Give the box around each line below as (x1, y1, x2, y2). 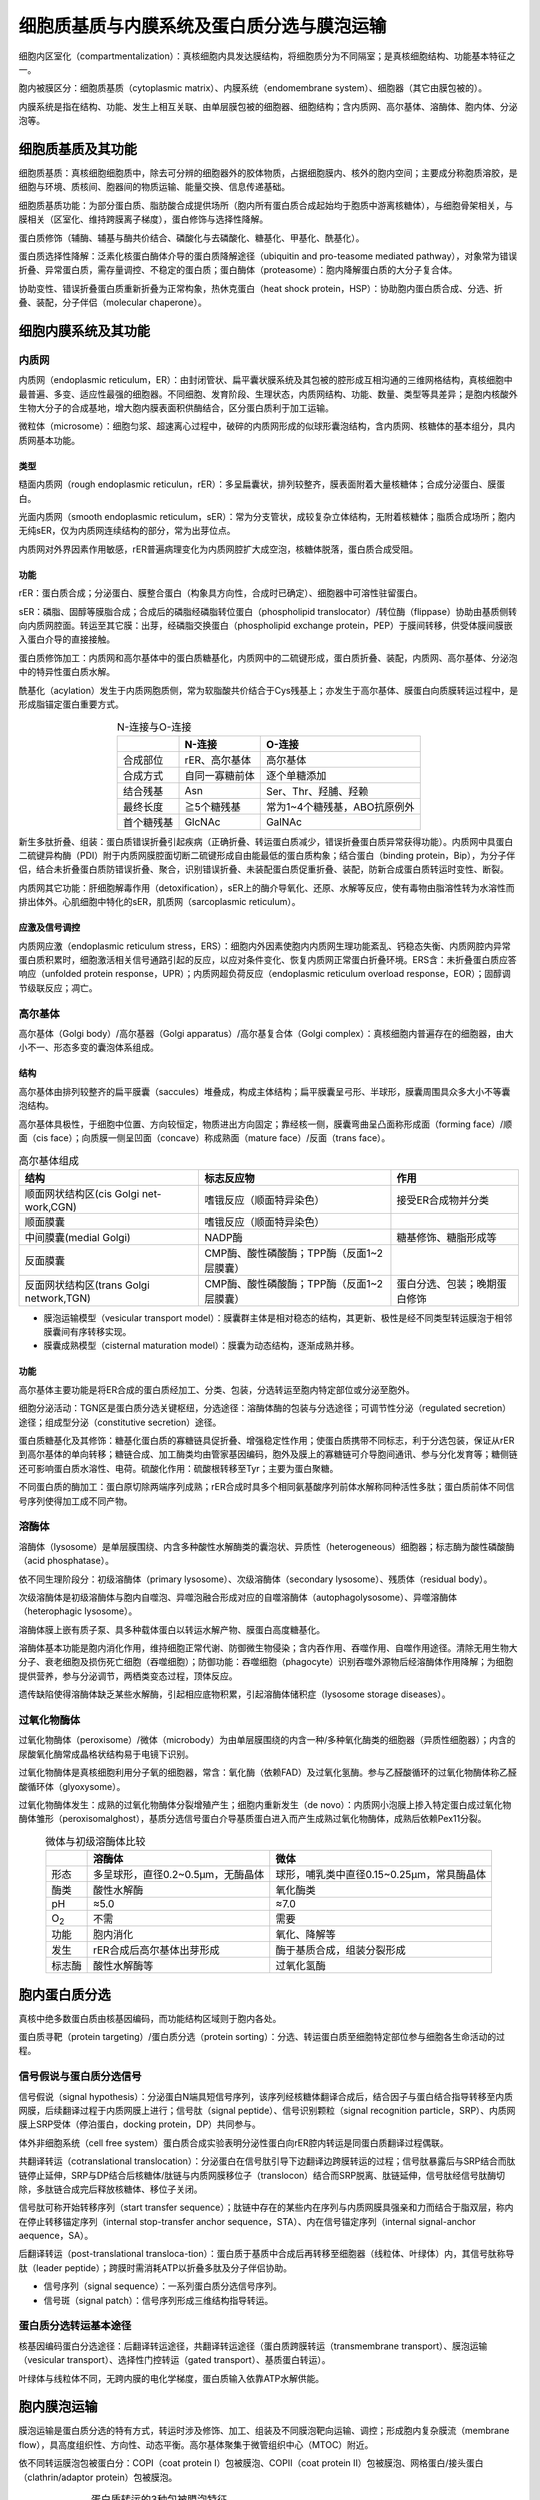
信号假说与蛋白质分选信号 (18, 2070, 142, 2084)
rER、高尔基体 (184, 753, 252, 767)
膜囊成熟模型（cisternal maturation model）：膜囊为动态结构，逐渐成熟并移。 (43, 1340, 360, 1352)
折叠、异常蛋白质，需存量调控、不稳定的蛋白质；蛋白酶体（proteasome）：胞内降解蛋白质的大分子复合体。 (18, 264, 458, 276)
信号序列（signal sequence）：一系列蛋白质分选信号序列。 (43, 2280, 282, 2292)
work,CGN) (24, 1200, 77, 1214)
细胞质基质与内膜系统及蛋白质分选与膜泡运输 (18, 15, 387, 37)
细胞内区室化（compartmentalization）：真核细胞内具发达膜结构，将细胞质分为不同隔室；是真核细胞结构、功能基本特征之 (18, 50, 516, 62)
